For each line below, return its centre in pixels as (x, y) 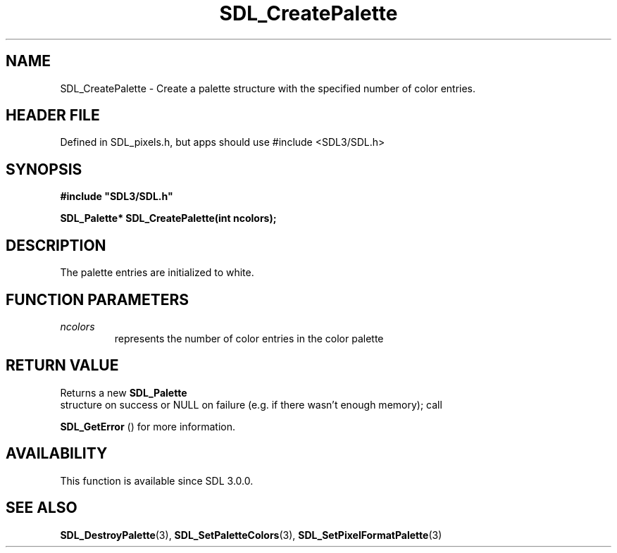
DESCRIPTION (56, 245)
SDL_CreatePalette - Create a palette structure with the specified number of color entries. (268, 88)
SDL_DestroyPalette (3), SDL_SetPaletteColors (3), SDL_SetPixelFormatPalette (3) (251, 535)
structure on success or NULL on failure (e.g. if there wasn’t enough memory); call (251, 404)
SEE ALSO (42, 508)
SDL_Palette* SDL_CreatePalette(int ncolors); (168, 218)
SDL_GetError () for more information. (148, 426)
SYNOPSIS (44, 169)
